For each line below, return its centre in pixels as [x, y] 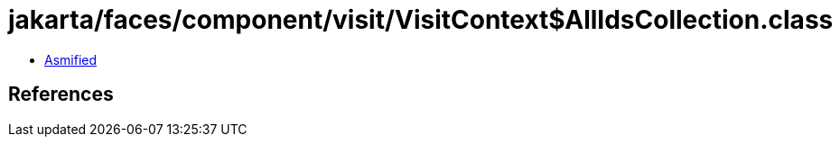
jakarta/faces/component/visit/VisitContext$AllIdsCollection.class [421, 20]
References [61, 94]
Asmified [71, 59]
